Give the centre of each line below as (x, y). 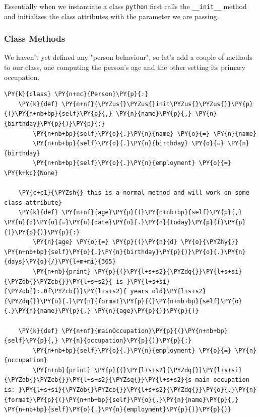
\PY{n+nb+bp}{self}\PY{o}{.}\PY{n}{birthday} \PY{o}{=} (128, 144)
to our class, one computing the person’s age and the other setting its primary (125, 67)
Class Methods (35, 38)
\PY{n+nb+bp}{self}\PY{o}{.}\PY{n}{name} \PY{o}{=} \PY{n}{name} (145, 134)
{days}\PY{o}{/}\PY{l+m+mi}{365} (60, 262)
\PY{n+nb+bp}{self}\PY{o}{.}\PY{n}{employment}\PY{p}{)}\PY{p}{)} (118, 410)
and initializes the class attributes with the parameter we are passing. (112, 16)
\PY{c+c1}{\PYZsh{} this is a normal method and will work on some (134, 193)
